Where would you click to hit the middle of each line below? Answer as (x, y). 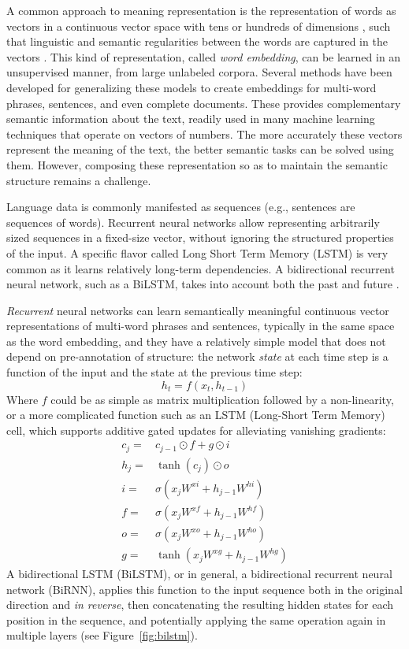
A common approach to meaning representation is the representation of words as (201, 10)
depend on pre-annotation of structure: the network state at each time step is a (197, 356)
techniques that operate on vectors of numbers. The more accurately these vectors (204, 134)
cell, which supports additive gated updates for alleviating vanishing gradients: (196, 430)
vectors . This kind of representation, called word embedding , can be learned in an (204, 56)
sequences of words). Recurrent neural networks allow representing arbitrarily (193, 222)
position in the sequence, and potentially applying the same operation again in (196, 619)
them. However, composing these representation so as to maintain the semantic (197, 164)
